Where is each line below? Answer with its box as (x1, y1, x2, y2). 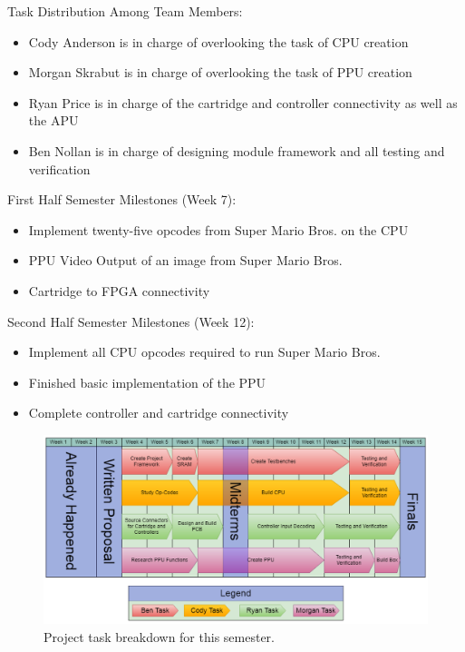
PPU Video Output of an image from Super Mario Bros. (28, 251, 343, 270)
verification (28, 159, 91, 178)
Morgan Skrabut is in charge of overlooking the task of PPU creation (28, 63, 412, 82)
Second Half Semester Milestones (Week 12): (7, 311, 255, 331)
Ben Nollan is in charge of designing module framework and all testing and (28, 141, 445, 160)
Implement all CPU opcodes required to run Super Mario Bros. (28, 342, 381, 361)
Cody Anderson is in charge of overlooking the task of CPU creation (28, 32, 409, 51)
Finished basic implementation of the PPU (28, 372, 266, 391)
